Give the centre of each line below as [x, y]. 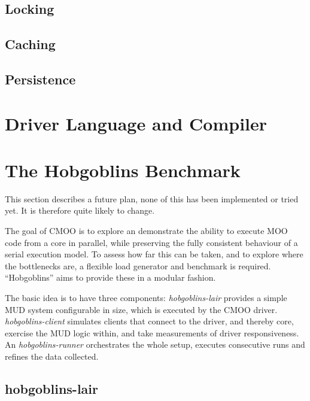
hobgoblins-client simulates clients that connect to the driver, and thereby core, [149, 321]
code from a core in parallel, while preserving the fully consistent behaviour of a [151, 242]
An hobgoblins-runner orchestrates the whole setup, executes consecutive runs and [155, 344]
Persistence [40, 79]
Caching [30, 44]
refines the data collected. [52, 356]
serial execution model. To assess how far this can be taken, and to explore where [154, 254]
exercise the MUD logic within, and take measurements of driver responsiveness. [152, 332]
